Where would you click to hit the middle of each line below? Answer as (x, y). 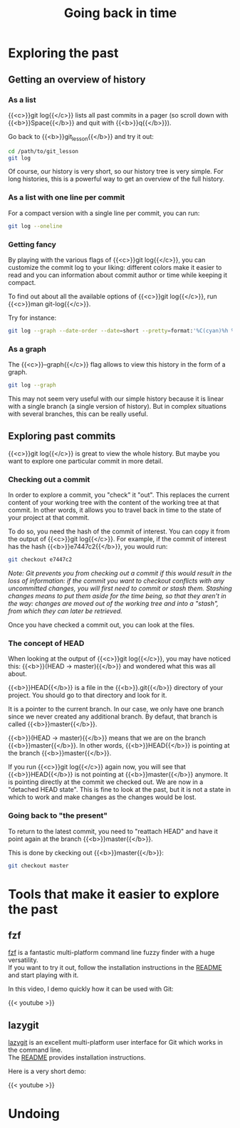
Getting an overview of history (77, 79)
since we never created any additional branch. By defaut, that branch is (113, 716)
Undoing (34, 1114)
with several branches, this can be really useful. (78, 414)
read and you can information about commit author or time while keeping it (118, 275)
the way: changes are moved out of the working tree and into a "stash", (114, 603)
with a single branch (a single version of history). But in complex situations (118, 406)
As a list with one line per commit (67, 197)
